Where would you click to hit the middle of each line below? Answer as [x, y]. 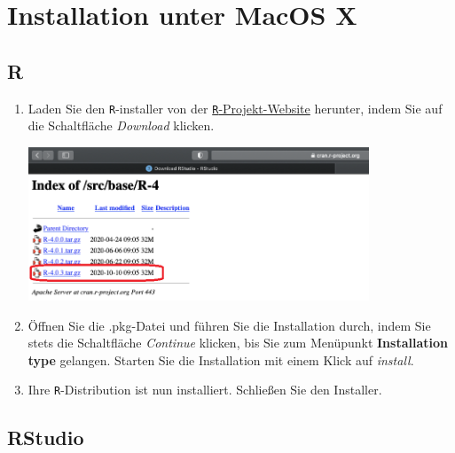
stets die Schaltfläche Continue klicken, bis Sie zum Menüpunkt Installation [238, 343]
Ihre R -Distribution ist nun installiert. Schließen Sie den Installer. [205, 390]
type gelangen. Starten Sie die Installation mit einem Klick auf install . [221, 359]
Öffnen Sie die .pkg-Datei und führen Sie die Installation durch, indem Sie [229, 325]
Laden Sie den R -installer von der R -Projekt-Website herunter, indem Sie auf [235, 108]
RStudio [46, 437]
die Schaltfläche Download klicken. [121, 125]
